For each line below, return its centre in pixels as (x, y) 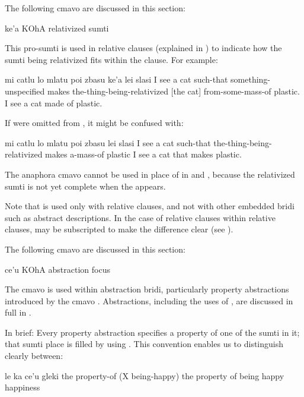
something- (250, 79)
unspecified (25, 91)
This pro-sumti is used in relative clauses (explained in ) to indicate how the (143, 48)
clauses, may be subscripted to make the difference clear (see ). (119, 229)
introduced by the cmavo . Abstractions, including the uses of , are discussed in (149, 300)
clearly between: (34, 356)
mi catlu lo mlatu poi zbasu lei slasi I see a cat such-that (108, 142)
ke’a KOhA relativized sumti (57, 28)
